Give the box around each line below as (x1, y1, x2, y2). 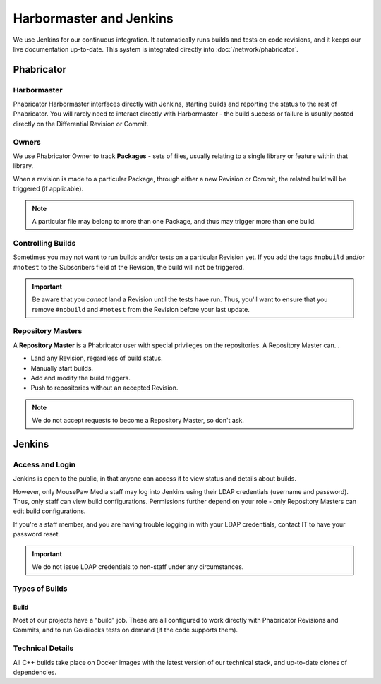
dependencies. (13, 668, 56, 676)
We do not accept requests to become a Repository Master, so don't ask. (32, 416, 245, 425)
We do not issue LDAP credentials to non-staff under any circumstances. (32, 563, 244, 571)
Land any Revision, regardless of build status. (30, 354, 164, 363)
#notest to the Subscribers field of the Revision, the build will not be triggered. (13, 263, 245, 271)
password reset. (13, 530, 60, 539)
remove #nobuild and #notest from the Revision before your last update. (32, 305, 250, 313)
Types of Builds (13, 583, 68, 593)
